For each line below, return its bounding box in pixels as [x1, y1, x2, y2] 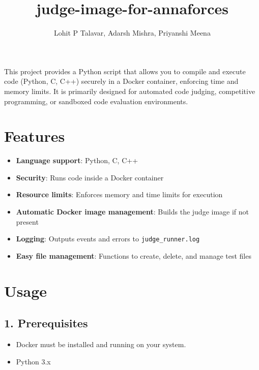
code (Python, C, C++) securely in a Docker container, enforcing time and [4, 76, 239, 86]
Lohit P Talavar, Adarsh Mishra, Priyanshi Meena [54, 27, 211, 38]
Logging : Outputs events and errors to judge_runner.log [16, 233, 200, 244]
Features [4, 126, 65, 146]
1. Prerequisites [4, 315, 88, 331]
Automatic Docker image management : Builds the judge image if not [16, 206, 249, 217]
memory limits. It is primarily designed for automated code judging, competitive [4, 85, 255, 96]
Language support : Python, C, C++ [16, 155, 138, 166]
